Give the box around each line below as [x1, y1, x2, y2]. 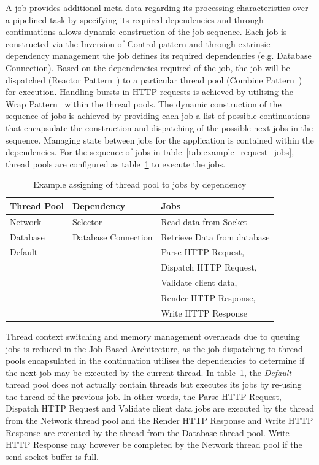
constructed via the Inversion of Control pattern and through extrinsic [6, 37, 271, 50]
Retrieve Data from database [161, 230, 270, 243]
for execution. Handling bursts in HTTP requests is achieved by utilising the [6, 85, 294, 98]
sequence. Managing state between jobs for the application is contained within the [6, 133, 314, 146]
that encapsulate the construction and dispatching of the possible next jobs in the [6, 121, 313, 134]
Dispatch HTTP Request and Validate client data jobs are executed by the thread [6, 402, 314, 415]
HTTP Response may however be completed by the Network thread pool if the [6, 438, 302, 451]
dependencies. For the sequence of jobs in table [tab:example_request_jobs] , [6, 145, 294, 158]
